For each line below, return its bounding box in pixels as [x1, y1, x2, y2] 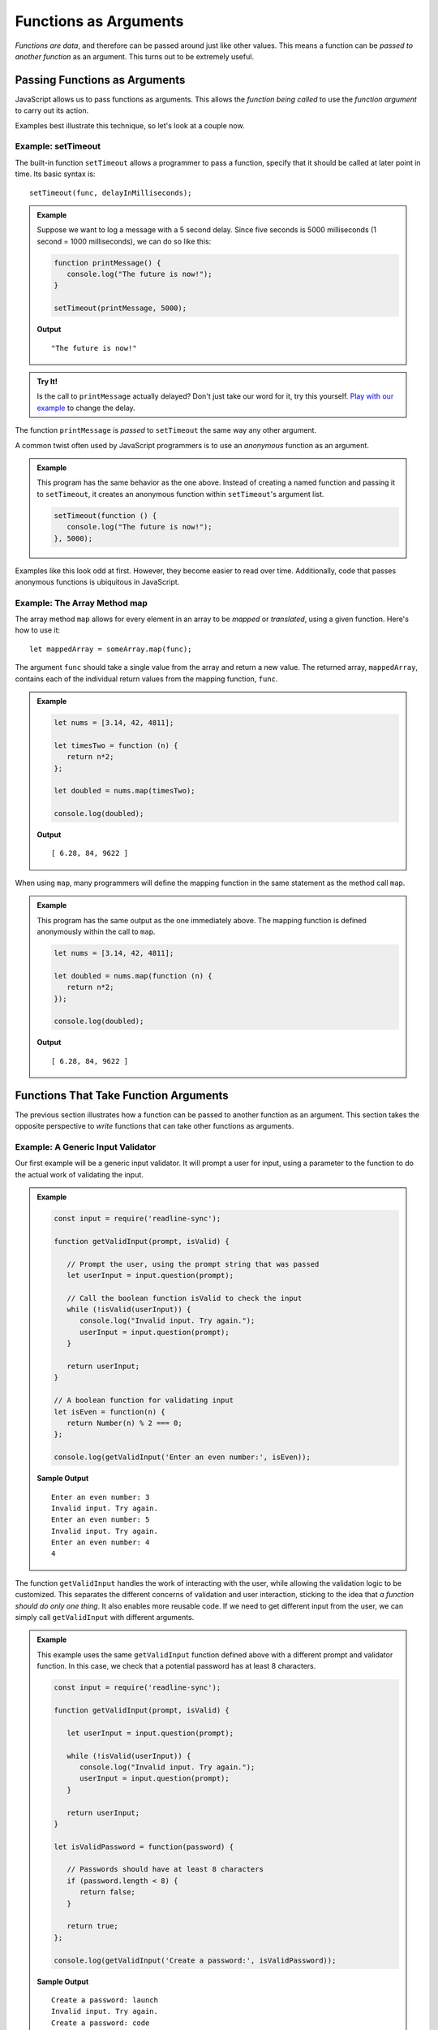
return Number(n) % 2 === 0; [66, 1418, 182, 1427]
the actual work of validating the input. [15, 1169, 144, 1179]
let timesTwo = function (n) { [54, 741, 178, 750]
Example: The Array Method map [15, 597, 148, 608]
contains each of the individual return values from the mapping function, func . [15, 674, 278, 684]
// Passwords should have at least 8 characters [66, 1864, 264, 1874]
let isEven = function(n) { [54, 1407, 165, 1416]
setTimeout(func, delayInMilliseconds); [29, 188, 192, 197]
